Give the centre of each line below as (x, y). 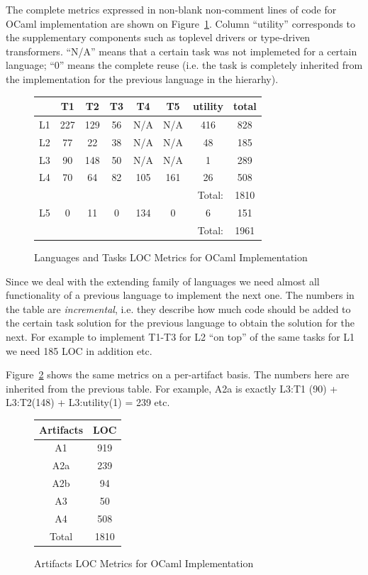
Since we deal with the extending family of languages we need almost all (163, 281)
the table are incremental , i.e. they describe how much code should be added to (178, 308)
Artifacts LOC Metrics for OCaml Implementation (144, 563)
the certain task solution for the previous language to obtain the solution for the (180, 323)
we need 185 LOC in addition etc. (79, 350)
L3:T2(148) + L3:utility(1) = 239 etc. (88, 402)
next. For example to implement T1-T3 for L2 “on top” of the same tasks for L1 (180, 337)
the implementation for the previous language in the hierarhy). (142, 78)
